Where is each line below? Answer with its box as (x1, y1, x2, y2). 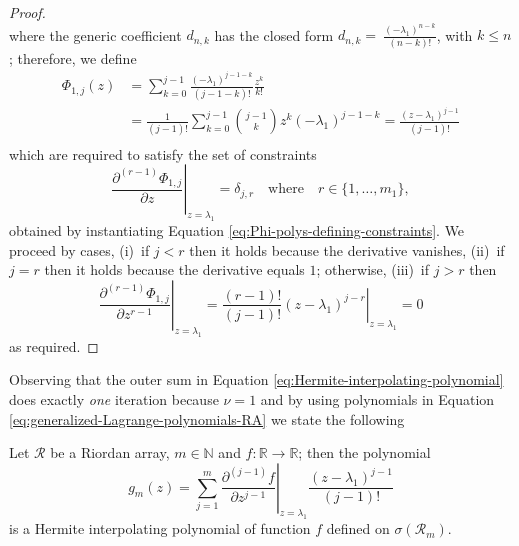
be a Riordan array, (50, 442, 170, 463)
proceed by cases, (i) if (9, 239, 150, 260)
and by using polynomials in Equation (260, 388, 495, 409)
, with (436, 24, 473, 45)
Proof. (9, 2, 46, 22)
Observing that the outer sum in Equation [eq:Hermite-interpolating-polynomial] (9, 369, 504, 390)
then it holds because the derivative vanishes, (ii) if (189, 239, 505, 260)
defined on (326, 518, 390, 539)
